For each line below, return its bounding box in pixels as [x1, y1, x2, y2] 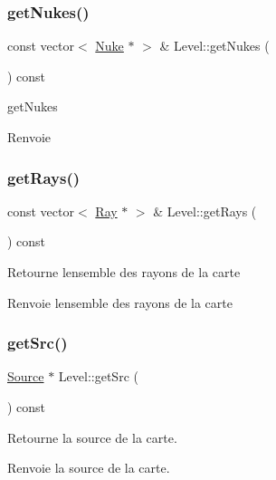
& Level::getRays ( [153, 201, 257, 220]
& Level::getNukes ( [159, 36, 270, 55]
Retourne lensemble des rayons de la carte [7, 263, 241, 281]
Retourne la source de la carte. [7, 427, 177, 446]
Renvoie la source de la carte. [7, 458, 170, 477]
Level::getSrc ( [58, 367, 138, 386]
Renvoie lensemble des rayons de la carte [7, 293, 233, 312]
